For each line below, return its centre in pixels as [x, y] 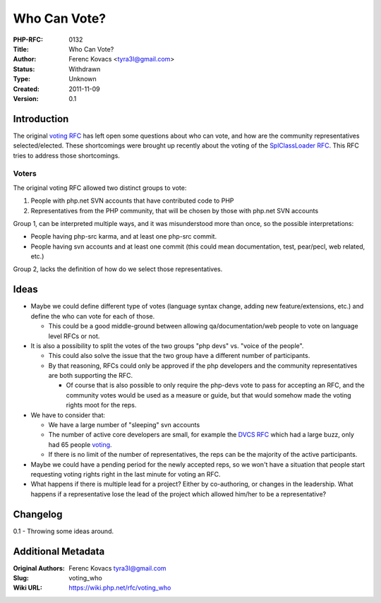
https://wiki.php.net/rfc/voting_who [120, 588]
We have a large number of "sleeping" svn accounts [124, 425]
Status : [24, 69]
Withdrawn [85, 69]
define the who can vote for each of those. [93, 316]
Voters [25, 174]
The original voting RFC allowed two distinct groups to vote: [100, 188]
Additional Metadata [59, 551]
